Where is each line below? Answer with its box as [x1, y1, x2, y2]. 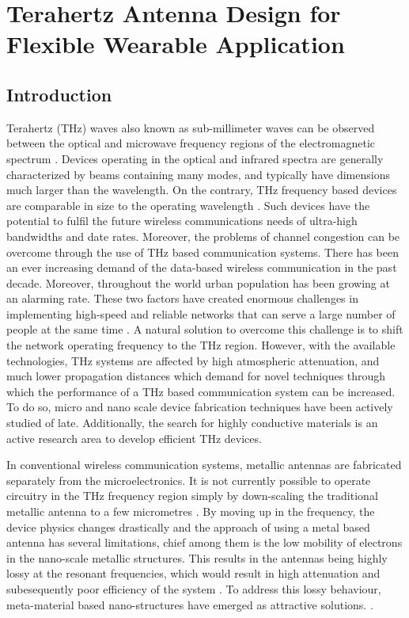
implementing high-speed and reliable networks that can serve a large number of [6, 305, 396, 322]
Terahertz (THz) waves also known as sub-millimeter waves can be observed [6, 119, 375, 135]
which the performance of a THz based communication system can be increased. [6, 383, 396, 399]
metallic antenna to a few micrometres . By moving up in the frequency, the [6, 503, 375, 520]
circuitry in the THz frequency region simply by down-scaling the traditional [6, 487, 378, 504]
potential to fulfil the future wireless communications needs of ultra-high [6, 212, 358, 229]
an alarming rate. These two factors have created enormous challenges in [6, 290, 358, 307]
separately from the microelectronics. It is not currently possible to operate [6, 471, 371, 488]
